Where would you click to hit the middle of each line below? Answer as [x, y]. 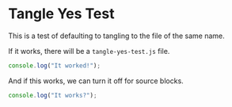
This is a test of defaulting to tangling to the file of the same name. [116, 36]
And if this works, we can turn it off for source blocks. [96, 81]
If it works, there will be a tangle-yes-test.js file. [89, 51]
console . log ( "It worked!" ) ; [55, 65]
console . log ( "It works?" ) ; [53, 95]
